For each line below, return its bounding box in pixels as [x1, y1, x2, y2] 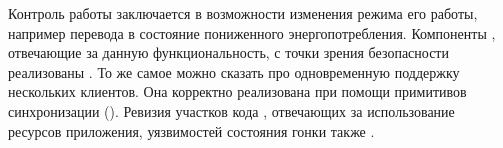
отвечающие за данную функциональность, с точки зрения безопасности [8, 42, 449, 63]
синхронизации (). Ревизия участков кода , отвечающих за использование [8, 100, 455, 121]
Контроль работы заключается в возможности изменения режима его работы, [8, 3, 478, 23]
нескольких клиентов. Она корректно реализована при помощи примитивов [8, 81, 467, 102]
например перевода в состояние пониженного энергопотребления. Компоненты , [8, 22, 496, 43]
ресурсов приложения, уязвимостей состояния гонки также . [8, 120, 375, 141]
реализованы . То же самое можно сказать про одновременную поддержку [8, 61, 460, 82]
